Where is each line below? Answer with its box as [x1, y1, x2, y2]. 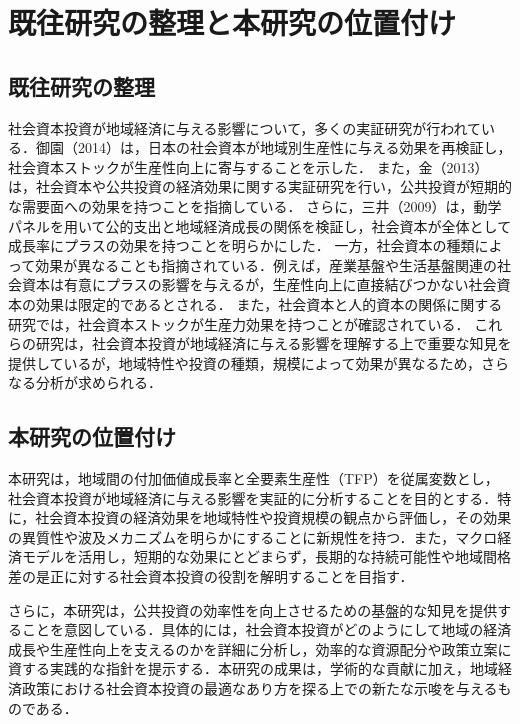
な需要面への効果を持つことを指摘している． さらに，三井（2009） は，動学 [8, 195, 502, 216]
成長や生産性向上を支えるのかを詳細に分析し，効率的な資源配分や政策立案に [8, 638, 512, 659]
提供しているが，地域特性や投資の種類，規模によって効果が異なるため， [8, 352, 481, 373]
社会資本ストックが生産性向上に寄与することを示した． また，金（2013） [8, 156, 489, 177]
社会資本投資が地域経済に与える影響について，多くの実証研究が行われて [8, 117, 482, 138]
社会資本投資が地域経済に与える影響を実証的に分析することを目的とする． [8, 487, 498, 508]
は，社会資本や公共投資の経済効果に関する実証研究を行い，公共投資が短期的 [8, 176, 512, 197]
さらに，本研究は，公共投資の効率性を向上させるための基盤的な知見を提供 [8, 599, 498, 620]
